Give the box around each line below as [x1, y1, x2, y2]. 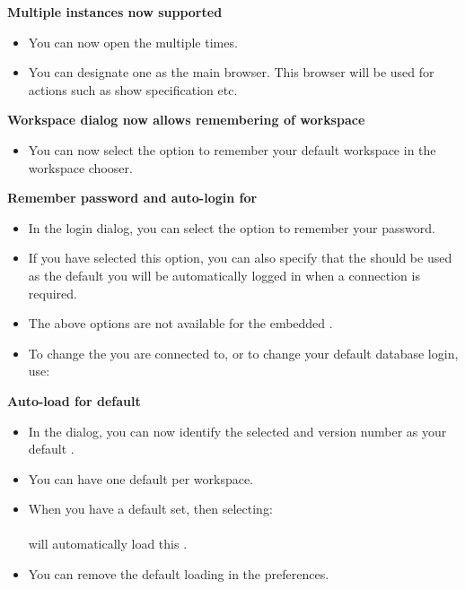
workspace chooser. [28, 158, 133, 177]
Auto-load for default [7, 391, 141, 410]
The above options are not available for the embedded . [28, 314, 333, 333]
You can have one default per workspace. [28, 469, 254, 488]
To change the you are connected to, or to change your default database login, [28, 343, 459, 362]
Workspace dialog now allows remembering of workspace [7, 110, 365, 129]
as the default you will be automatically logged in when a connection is [28, 265, 420, 284]
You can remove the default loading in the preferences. [28, 565, 329, 584]
